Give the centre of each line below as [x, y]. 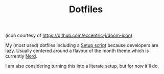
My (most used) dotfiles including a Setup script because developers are [82, 45]
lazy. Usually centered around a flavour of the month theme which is [77, 51]
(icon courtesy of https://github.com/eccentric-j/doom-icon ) [69, 35]
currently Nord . [21, 56]
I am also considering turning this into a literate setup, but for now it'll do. [82, 66]
